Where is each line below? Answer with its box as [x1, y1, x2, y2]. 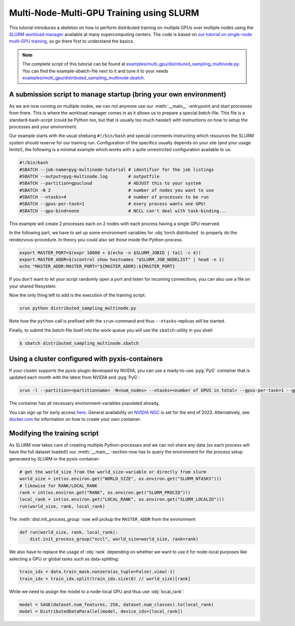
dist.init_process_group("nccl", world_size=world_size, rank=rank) [29, 536, 199, 542]
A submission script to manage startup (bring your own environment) [9, 90, 226, 99]
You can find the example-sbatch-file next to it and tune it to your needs [22, 68, 169, 74]
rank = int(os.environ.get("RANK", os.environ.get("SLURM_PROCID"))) [19, 490, 191, 495]
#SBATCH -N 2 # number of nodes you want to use [19, 187, 214, 193]
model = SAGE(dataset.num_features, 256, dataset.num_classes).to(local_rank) [19, 601, 214, 607]
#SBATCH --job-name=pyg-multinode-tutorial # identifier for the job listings [19, 166, 214, 172]
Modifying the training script [9, 429, 99, 437]
